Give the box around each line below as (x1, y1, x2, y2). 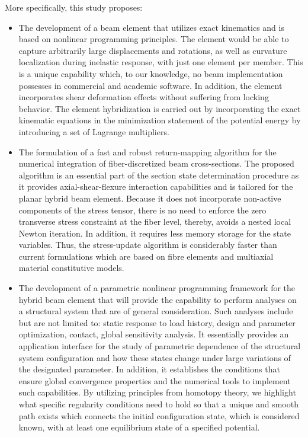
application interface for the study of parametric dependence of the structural (18, 340, 301, 352)
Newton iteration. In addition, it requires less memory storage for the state (18, 227, 291, 239)
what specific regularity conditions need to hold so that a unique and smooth (18, 398, 299, 410)
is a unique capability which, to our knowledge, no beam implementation (18, 67, 283, 79)
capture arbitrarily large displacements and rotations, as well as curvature (18, 44, 287, 56)
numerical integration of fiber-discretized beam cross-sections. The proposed (18, 157, 294, 170)
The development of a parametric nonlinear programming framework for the (18, 282, 296, 294)
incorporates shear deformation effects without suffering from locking (18, 91, 269, 103)
